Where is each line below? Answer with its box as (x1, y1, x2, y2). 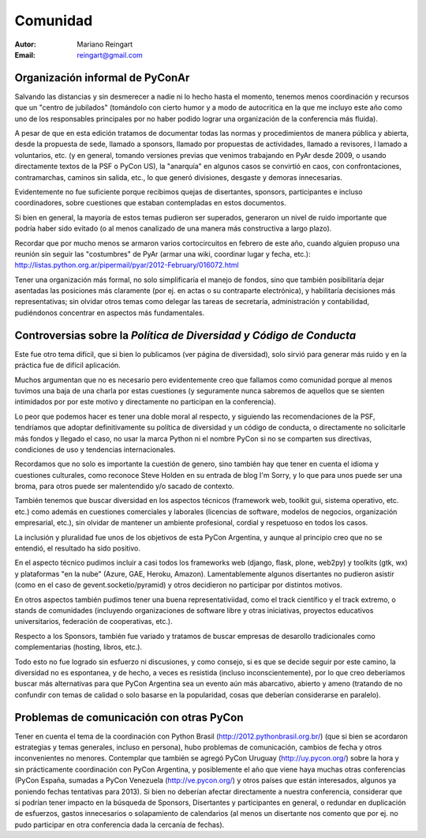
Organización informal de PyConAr (14, 71, 190, 85)
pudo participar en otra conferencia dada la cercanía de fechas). (14, 820, 225, 829)
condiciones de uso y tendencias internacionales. (14, 445, 176, 454)
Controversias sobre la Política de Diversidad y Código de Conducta (14, 329, 357, 342)
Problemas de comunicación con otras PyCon (14, 711, 244, 724)
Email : (14, 50, 35, 59)
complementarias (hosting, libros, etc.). (14, 642, 142, 652)
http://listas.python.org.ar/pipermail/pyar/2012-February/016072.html (14, 261, 240, 270)
